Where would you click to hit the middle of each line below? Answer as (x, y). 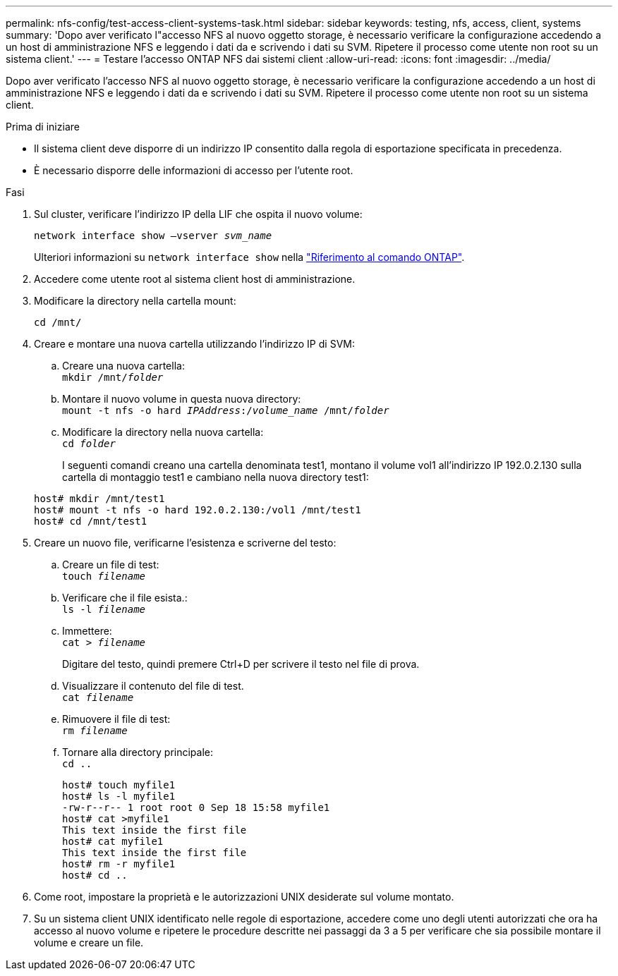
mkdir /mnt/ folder (113, 377)
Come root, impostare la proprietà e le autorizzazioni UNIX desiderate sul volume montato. (244, 897)
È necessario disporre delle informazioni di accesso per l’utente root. (194, 170)
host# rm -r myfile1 (119, 864)
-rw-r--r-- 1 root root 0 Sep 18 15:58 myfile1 (196, 807)
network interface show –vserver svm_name (153, 236)
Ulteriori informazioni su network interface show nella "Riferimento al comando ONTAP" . (249, 257)
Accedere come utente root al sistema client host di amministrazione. (195, 279)
